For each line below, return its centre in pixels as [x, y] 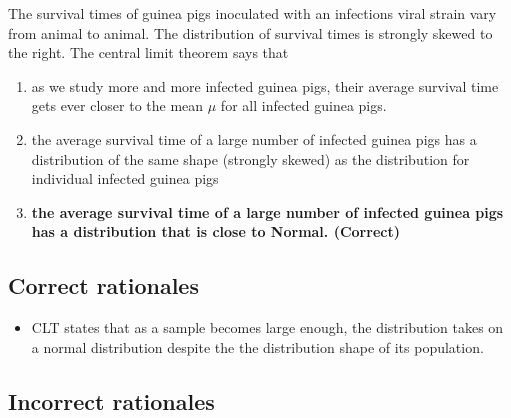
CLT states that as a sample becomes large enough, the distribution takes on [267, 327]
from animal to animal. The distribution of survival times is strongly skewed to [250, 32]
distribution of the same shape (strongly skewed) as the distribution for [250, 158]
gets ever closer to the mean [117, 105]
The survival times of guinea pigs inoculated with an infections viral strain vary [252, 13]
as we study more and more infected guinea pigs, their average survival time [265, 85]
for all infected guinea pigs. [303, 105]
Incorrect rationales [111, 400]
